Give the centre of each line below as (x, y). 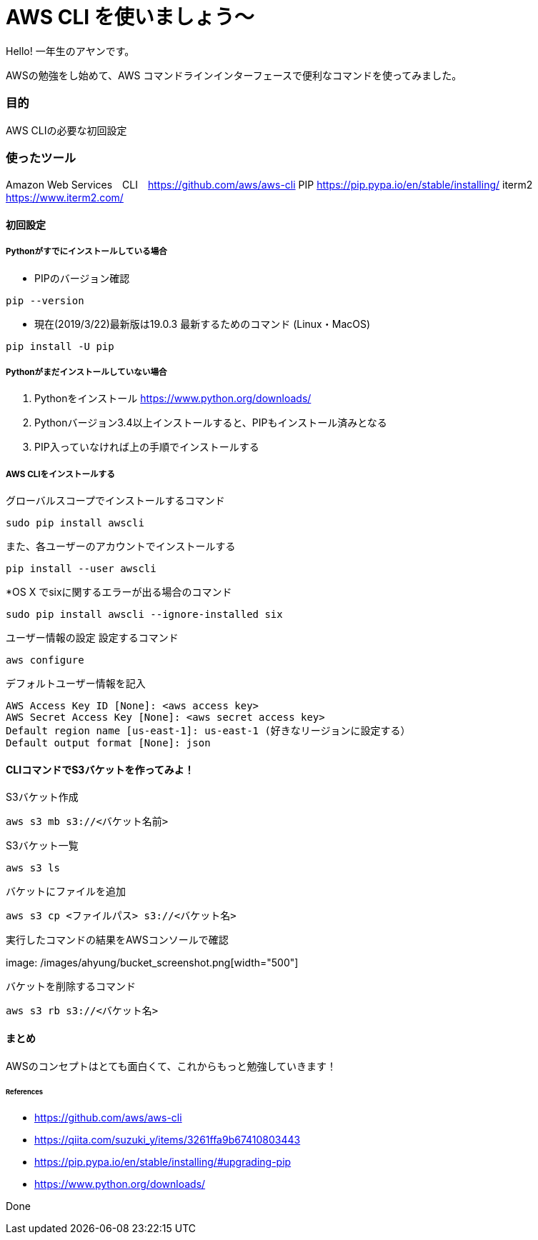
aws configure (45, 660)
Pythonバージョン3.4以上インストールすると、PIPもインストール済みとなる (211, 423)
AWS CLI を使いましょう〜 (130, 17)
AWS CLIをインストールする (60, 474)
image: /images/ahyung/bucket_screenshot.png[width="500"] (152, 963)
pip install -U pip (60, 346)
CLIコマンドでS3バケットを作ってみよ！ (100, 769)
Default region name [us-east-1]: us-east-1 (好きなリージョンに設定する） (208, 731)
